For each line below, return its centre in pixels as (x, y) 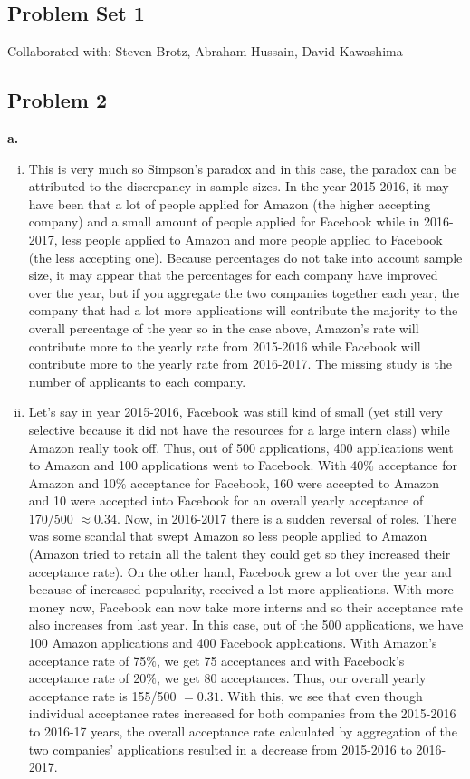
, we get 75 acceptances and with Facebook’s (280, 660)
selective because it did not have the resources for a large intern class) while (239, 429)
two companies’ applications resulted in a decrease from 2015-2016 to (220, 749)
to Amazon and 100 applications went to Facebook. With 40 (196, 465)
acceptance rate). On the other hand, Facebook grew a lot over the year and (240, 571)
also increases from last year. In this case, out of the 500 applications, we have (246, 625)
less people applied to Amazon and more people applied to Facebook (252, 239)
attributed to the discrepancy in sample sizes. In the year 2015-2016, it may (239, 186)
